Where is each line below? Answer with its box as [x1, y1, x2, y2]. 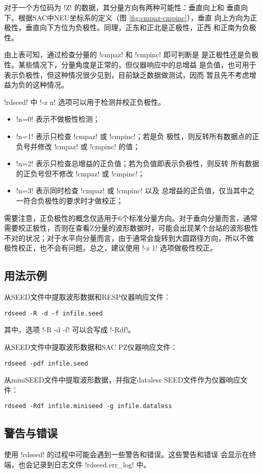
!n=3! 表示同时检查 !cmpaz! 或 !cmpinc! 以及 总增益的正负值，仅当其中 [16, 185, 248, 196]
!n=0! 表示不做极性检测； [16, 114, 100, 124]
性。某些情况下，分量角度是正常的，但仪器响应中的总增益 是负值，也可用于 [4, 59, 256, 70]
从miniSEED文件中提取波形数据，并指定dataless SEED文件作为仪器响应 [4, 374, 241, 385]
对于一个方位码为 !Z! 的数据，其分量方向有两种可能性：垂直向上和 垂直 [4, 2, 241, 12]
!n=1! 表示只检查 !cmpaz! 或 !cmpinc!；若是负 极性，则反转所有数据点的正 [16, 130, 259, 141]
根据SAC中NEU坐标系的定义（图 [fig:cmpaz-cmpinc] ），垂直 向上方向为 [18, 12, 250, 22]
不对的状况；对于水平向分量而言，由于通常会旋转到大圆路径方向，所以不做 [4, 232, 254, 243]
